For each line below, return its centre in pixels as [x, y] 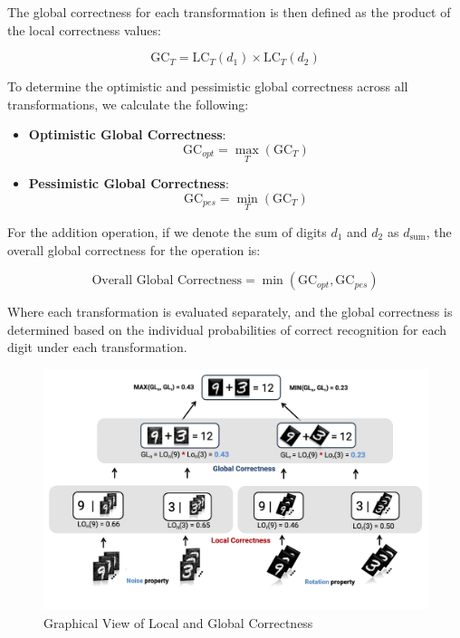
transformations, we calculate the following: [128, 104]
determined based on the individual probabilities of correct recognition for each [227, 329]
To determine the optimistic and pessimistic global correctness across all [208, 86]
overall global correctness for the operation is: [134, 249]
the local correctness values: [84, 29]
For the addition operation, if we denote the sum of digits [167, 232]
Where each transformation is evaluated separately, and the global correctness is [230, 312]
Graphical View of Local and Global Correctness [178, 622]
